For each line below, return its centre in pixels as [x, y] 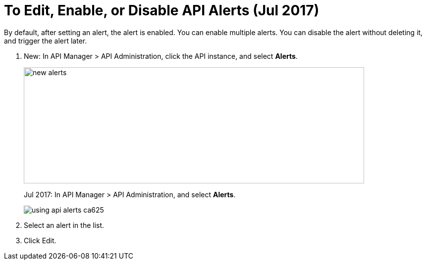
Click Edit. [40, 240]
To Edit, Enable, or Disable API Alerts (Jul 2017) [162, 10]
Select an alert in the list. [64, 225]
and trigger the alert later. [46, 41]
